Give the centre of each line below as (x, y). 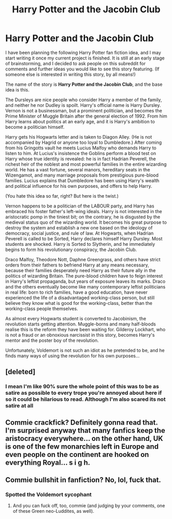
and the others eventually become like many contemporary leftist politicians (85, 286)
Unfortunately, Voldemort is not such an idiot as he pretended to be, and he (85, 350)
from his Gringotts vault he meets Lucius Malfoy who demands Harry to (81, 148)
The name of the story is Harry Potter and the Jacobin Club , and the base (84, 84)
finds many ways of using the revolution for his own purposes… (73, 356)
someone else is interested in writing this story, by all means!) (71, 74)
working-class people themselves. (42, 309)
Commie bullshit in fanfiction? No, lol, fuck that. (83, 480)
